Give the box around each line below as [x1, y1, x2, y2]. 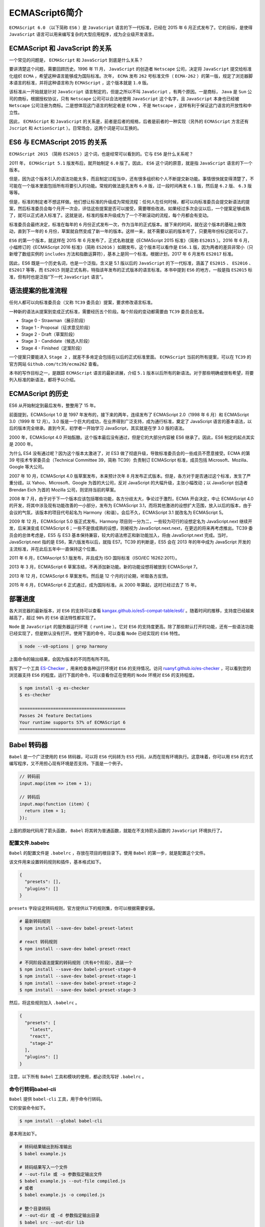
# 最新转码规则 [19, 918, 51, 924]
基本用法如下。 [9, 1131, 39, 1137]
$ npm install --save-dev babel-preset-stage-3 [19, 987, 136, 993]
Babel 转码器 [9, 741, 48, 749]
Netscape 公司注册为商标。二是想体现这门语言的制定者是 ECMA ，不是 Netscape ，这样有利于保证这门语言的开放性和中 [9, 103, 252, 108]
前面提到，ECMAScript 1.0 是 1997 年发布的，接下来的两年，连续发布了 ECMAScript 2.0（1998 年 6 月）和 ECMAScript [9, 411, 249, 417]
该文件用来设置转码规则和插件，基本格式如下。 [9, 859, 104, 865]
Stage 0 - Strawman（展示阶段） [21, 318, 88, 323]
